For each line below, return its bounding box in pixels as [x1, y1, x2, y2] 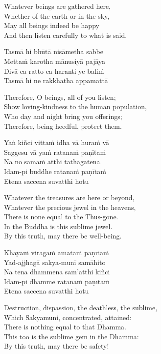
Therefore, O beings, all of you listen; [4, 91, 116, 102]
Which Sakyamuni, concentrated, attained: [4, 312, 132, 322]
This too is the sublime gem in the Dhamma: [4, 331, 139, 341]
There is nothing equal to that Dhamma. [4, 322, 126, 332]
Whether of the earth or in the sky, [4, 10, 110, 21]
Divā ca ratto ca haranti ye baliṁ [4, 65, 104, 76]
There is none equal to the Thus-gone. [4, 211, 118, 222]
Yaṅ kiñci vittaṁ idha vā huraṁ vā [4, 137, 110, 147]
